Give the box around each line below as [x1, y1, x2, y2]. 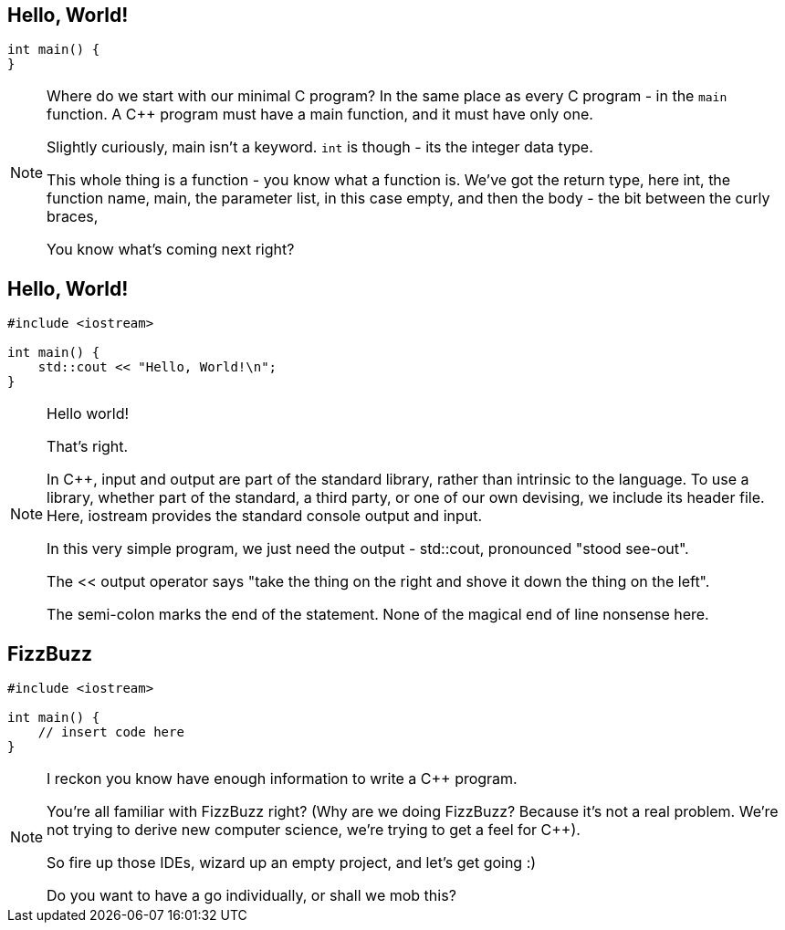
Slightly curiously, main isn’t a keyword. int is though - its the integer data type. [47, 138, 593, 157]
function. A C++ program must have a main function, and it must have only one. [47, 105, 593, 124]
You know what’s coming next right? [47, 240, 295, 259]
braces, [47, 207, 99, 226]
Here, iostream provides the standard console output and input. [47, 507, 483, 526]
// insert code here [37, 725, 184, 740]
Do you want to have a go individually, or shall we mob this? [47, 886, 456, 905]
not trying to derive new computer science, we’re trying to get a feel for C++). [47, 820, 581, 840]
